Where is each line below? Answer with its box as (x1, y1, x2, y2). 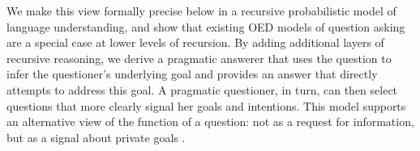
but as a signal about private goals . (6, 128, 186, 145)
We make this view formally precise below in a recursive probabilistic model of (6, 2, 396, 19)
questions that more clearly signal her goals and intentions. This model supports (6, 97, 406, 114)
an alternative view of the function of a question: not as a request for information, (6, 113, 414, 130)
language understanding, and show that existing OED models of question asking (6, 18, 405, 35)
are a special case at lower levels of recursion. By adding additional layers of (6, 34, 384, 51)
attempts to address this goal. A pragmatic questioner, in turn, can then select (6, 81, 398, 98)
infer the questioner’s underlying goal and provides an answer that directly (6, 65, 378, 82)
